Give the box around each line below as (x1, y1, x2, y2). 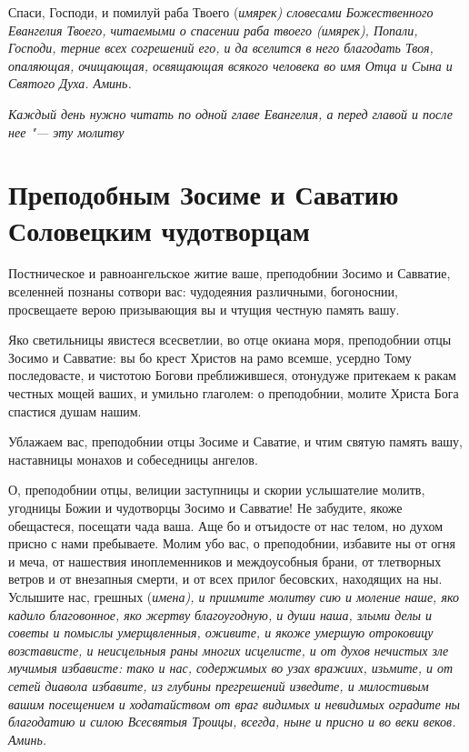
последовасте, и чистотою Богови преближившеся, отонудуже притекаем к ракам (8, 366, 456, 385)
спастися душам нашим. (8, 401, 142, 420)
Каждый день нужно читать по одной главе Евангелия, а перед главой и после (8, 104, 453, 123)
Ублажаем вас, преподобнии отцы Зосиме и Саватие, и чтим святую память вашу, (8, 432, 463, 451)
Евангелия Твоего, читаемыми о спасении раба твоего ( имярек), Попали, (8, 20, 418, 39)
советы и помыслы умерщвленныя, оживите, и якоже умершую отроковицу (8, 623, 434, 642)
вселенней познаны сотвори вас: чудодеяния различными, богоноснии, (8, 282, 398, 301)
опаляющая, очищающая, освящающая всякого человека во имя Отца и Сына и (8, 55, 453, 75)
